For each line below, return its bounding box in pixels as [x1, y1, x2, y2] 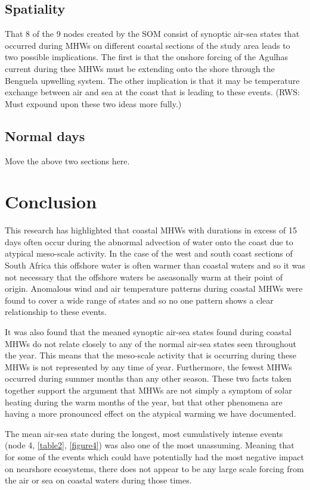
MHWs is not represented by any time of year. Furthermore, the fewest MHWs [5, 360, 292, 373]
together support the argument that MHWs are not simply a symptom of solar [5, 384, 292, 396]
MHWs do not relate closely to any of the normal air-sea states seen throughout [5, 337, 297, 349]
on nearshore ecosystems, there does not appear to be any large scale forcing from [5, 462, 304, 475]
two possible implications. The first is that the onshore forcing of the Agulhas [5, 51, 289, 63]
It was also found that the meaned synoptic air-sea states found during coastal [5, 326, 292, 338]
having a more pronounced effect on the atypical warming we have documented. [5, 407, 296, 420]
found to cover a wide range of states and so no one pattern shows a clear [5, 294, 274, 306]
